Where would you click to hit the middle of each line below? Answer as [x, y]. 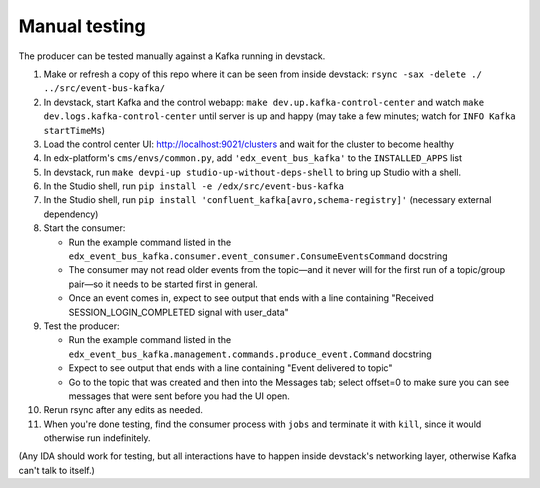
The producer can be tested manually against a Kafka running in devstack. [172, 56]
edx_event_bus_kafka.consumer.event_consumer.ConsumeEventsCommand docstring [258, 256]
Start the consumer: [84, 228]
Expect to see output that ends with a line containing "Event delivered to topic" [230, 368]
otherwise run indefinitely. [97, 438]
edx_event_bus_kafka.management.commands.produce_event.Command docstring [250, 354]
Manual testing [82, 26]
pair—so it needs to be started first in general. [163, 284]
